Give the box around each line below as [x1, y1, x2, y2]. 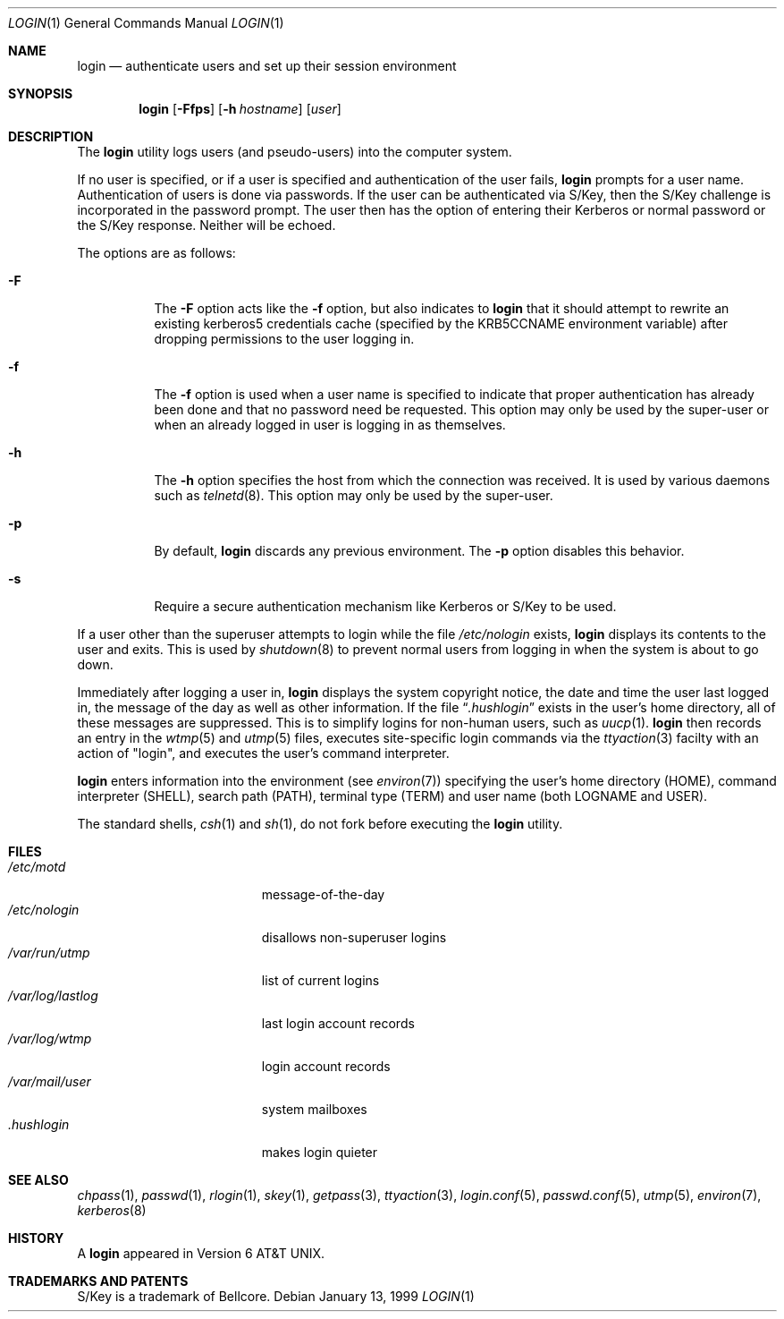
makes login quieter [261, 1145, 378, 1160]
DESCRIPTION [8, 129, 94, 144]
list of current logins [261, 973, 380, 988]
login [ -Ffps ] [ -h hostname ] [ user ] [139, 101, 341, 116]
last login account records [261, 1016, 415, 1031]
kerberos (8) [77, 1203, 147, 1218]
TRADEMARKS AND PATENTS [8, 1273, 189, 1289]
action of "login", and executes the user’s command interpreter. [77, 745, 450, 761]
